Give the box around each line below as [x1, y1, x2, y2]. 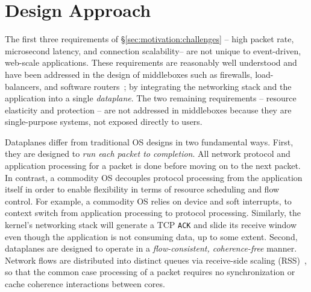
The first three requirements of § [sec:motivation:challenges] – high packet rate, [5, 33, 294, 45]
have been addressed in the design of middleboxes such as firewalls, [5, 68, 253, 80]
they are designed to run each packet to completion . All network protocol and [5, 147, 291, 160]
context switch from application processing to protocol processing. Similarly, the [5, 206, 301, 219]
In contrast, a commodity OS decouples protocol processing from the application [5, 171, 303, 183]
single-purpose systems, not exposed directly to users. [5, 115, 203, 128]
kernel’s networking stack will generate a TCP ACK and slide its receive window [5, 218, 297, 231]
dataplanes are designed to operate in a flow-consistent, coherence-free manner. [5, 242, 297, 255]
